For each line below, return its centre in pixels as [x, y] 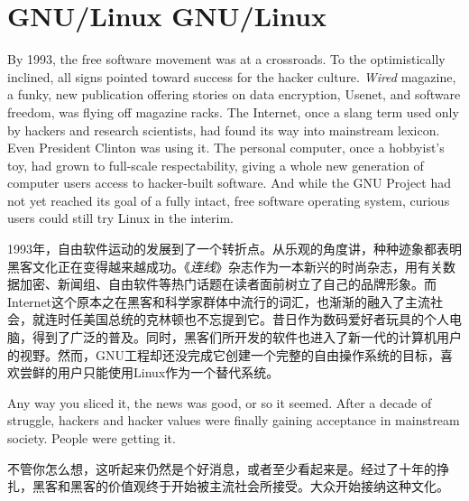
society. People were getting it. [92, 438]
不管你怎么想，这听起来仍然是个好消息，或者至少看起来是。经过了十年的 [222, 468]
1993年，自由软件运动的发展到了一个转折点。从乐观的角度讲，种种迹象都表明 [234, 249]
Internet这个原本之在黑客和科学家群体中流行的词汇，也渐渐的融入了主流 [219, 301]
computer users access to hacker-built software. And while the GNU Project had [229, 183]
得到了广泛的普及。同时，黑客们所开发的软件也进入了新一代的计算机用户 [247, 337]
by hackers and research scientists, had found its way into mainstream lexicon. [224, 130]
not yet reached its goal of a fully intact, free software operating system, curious [229, 200]
